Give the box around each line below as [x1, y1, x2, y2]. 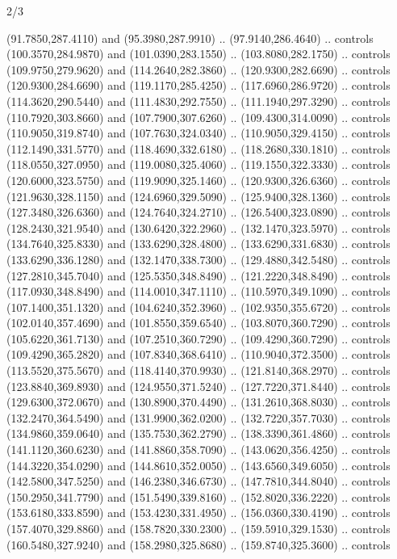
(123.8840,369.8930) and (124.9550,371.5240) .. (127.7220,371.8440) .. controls [6, 377, 391, 394]
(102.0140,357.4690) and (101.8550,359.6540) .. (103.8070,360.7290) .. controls [6, 314, 391, 331]
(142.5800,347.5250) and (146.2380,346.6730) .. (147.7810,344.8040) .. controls [6, 473, 391, 490]
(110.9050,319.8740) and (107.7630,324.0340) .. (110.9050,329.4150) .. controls [6, 124, 391, 141]
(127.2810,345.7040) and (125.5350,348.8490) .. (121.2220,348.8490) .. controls [6, 267, 391, 284]
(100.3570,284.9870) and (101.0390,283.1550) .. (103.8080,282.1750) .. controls [6, 45, 391, 62]
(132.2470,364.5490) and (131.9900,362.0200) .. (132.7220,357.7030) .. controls [6, 409, 391, 426]
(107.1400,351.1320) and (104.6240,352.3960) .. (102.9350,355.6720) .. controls [6, 298, 391, 315]
